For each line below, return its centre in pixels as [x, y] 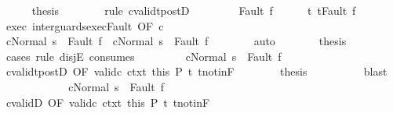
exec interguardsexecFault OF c [85, 25]
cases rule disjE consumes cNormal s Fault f [144, 56]
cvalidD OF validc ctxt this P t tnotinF [108, 102]
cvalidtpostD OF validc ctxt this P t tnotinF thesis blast [196, 71]
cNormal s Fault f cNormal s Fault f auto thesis [176, 41]
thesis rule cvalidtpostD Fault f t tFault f [194, 10]
